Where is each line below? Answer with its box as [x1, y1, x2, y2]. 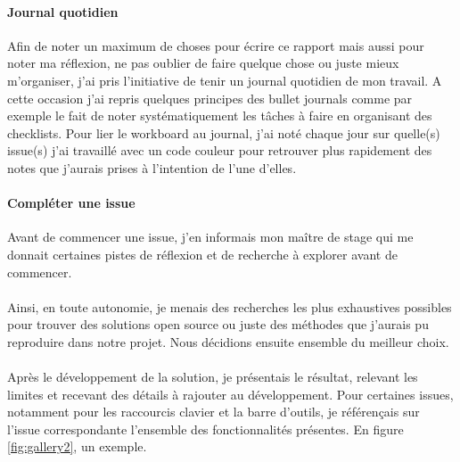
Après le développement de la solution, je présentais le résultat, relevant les [7, 367, 418, 386]
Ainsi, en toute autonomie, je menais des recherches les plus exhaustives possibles [7, 297, 452, 316]
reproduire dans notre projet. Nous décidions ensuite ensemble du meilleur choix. [7, 332, 449, 351]
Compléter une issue [7, 194, 136, 212]
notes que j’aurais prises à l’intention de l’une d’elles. [7, 158, 297, 177]
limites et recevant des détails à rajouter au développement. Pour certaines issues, [7, 384, 454, 403]
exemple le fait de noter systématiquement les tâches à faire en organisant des [7, 106, 432, 125]
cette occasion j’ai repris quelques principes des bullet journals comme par [7, 88, 413, 107]
